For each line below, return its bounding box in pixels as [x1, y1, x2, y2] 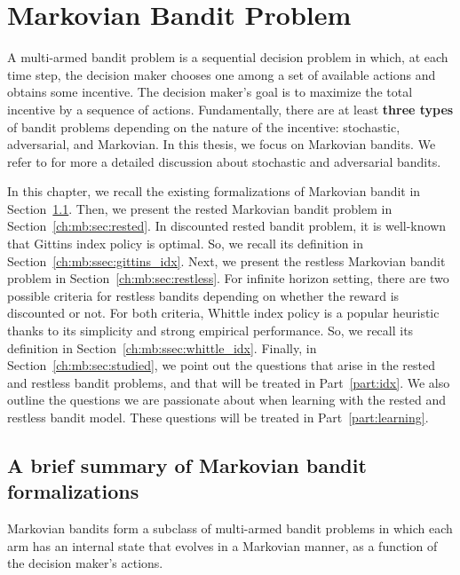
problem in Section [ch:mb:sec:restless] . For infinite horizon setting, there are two [7, 269, 449, 287]
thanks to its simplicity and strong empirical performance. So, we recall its [7, 321, 414, 340]
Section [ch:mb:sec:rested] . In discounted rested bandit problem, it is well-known [7, 217, 447, 235]
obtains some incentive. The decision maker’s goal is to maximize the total [7, 83, 413, 101]
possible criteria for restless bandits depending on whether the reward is [7, 286, 400, 304]
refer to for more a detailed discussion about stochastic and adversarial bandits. [7, 152, 441, 170]
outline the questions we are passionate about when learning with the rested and [7, 390, 447, 409]
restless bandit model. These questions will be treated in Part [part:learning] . [7, 408, 429, 426]
